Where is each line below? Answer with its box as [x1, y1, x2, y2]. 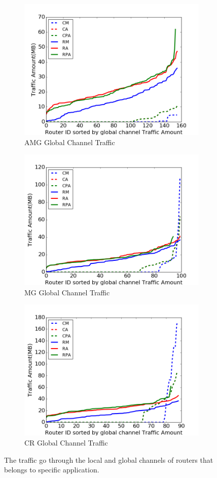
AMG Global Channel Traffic [24, 136, 115, 147]
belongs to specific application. [4, 464, 99, 475]
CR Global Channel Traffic [24, 437, 108, 448]
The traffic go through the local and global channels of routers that [4, 454, 213, 465]
